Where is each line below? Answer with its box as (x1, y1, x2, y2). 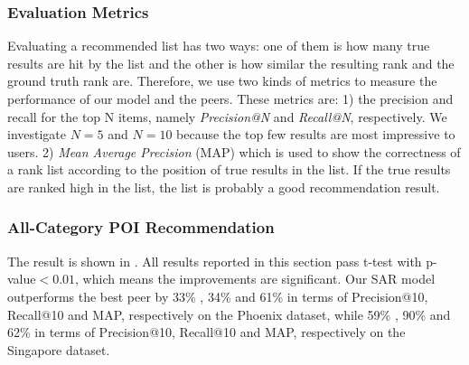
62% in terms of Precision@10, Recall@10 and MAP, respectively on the (7, 323, 406, 342)
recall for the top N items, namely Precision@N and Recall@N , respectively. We (7, 107, 447, 126)
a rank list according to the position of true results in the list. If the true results (7, 160, 451, 179)
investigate (7, 125, 67, 144)
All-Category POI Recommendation (7, 216, 275, 239)
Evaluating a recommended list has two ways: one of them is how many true (7, 36, 430, 55)
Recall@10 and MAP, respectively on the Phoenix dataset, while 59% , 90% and (7, 304, 451, 323)
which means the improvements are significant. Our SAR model (82, 269, 436, 288)
